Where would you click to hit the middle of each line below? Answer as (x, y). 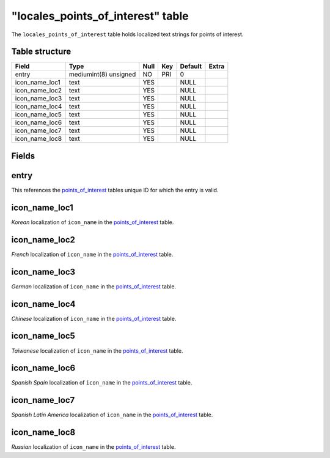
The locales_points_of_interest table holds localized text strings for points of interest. (127, 34)
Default (191, 66)
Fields (23, 156)
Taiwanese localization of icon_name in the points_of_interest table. (97, 351)
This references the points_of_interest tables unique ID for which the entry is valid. (115, 190)
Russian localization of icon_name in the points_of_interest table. (94, 447)
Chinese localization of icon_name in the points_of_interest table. (94, 318)
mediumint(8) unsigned (102, 75)
